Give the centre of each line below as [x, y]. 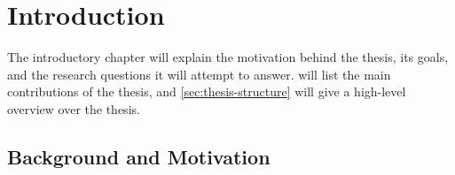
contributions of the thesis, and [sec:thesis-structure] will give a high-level [207, 91]
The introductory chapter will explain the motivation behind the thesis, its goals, [228, 57]
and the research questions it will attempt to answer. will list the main [199, 74]
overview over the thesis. [74, 108]
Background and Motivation [139, 156]
